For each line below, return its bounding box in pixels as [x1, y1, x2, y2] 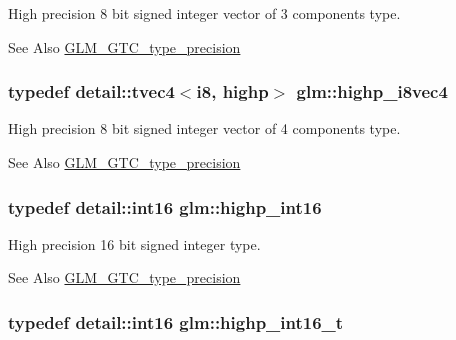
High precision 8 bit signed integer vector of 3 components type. [8, 3, 401, 23]
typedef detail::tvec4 [8, 79, 175, 104]
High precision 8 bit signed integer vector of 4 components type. [8, 118, 401, 139]
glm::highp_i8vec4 [296, 79, 448, 104]
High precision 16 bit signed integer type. [8, 233, 261, 254]
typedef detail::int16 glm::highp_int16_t [8, 309, 344, 334]
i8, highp [196, 79, 269, 104]
